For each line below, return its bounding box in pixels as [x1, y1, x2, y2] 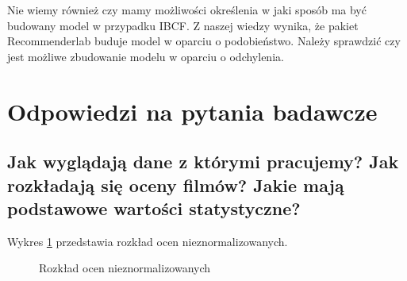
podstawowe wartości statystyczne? [7, 195, 301, 220]
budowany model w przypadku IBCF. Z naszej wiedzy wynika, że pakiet [7, 17, 359, 33]
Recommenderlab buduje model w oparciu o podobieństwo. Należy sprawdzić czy [7, 33, 401, 49]
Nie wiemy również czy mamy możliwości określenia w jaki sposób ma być [7, 2, 367, 17]
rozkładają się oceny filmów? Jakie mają [7, 172, 344, 197]
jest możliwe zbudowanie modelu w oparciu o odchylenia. [7, 48, 284, 64]
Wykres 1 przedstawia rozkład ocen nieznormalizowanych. [7, 233, 288, 249]
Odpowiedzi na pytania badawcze [7, 94, 378, 127]
